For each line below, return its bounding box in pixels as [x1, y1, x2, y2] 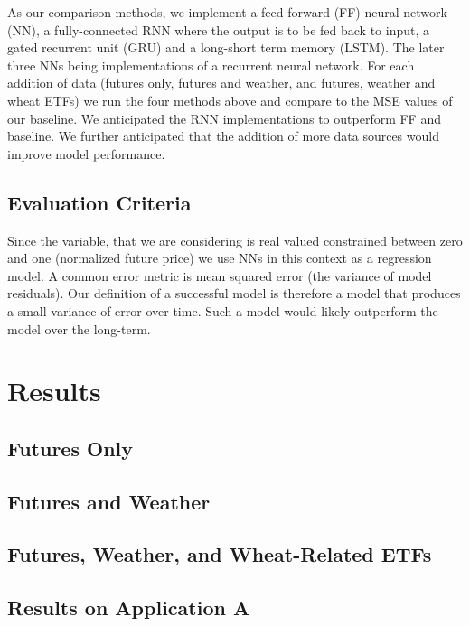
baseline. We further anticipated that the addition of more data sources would [7, 126, 439, 145]
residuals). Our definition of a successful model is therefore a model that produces [7, 284, 461, 303]
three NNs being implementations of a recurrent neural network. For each [7, 55, 415, 74]
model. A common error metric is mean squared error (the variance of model [7, 266, 432, 285]
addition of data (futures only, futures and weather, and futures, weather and [7, 73, 436, 92]
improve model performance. [7, 144, 165, 163]
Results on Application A [7, 593, 250, 621]
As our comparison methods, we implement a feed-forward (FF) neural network [7, 3, 447, 21]
